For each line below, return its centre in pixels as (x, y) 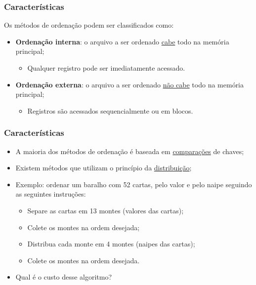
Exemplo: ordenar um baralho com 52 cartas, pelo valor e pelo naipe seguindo (134, 184)
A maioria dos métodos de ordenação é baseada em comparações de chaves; (130, 151)
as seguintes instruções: (51, 194)
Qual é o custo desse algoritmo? (64, 277)
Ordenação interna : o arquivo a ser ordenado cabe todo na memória (122, 41)
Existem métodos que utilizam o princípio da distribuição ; (104, 168)
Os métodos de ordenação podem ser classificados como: (89, 25)
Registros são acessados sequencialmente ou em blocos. (110, 110)
